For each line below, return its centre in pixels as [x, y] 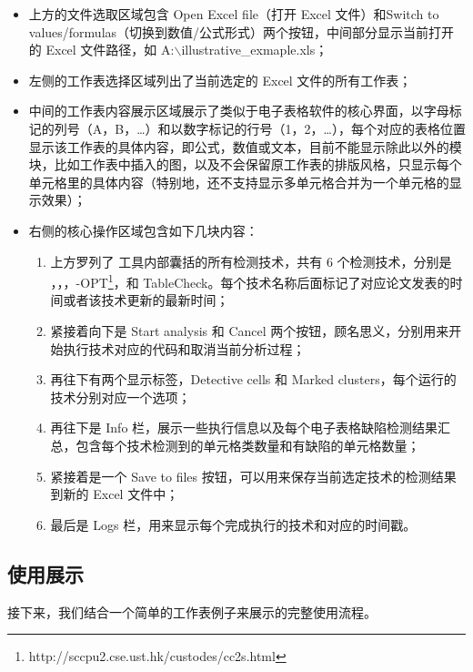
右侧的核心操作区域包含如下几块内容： [143, 230]
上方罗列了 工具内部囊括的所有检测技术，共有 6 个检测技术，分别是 [251, 261]
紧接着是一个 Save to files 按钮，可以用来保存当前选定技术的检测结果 [253, 476]
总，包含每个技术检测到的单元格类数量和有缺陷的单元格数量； [235, 445]
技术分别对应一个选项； [121, 397]
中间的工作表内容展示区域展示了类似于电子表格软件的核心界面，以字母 [239, 111]
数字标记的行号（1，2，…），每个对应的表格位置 [324, 128]
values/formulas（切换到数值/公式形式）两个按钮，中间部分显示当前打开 [242, 31]
